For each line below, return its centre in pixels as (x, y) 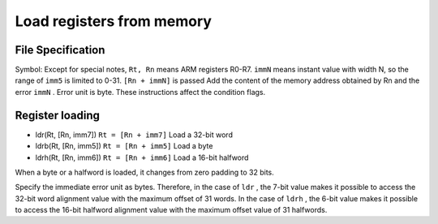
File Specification (60, 50)
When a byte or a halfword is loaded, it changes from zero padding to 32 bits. (145, 172)
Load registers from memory (114, 21)
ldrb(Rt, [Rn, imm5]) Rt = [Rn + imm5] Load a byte (124, 146)
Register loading (58, 115)
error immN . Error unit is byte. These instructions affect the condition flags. (140, 92)
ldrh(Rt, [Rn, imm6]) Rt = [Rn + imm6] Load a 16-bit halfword (142, 157)
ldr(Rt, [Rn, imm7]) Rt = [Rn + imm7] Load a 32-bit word (134, 135)
